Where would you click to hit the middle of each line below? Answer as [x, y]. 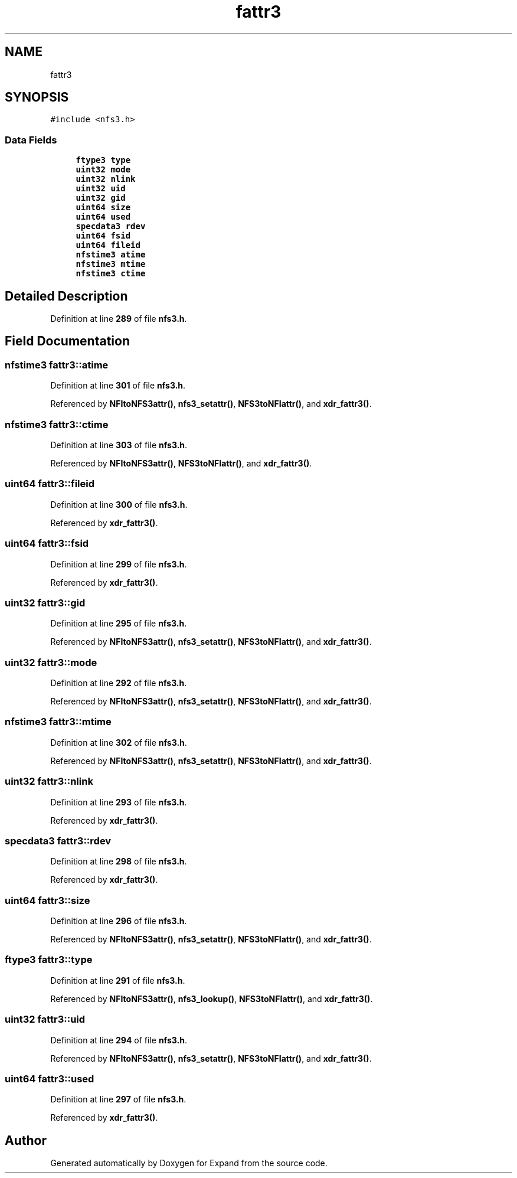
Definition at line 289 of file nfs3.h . [119, 319]
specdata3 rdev [111, 226]
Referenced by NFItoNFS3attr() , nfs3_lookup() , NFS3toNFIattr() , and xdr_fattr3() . [212, 998]
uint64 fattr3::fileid [50, 484]
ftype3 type [103, 160]
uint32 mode [103, 170]
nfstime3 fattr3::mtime [58, 722]
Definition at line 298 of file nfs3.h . [119, 862]
